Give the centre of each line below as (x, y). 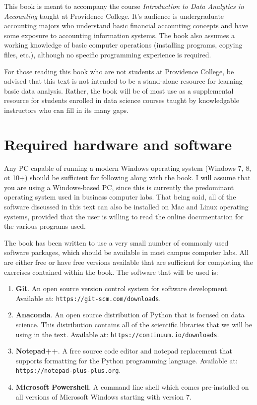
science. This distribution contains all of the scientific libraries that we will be (134, 325)
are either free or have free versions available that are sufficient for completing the (128, 262)
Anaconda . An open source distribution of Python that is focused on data (130, 315)
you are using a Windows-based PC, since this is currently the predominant (119, 187)
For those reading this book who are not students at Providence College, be (119, 71)
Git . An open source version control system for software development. (122, 288)
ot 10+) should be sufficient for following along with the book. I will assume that (127, 177)
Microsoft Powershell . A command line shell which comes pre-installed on (132, 387)
